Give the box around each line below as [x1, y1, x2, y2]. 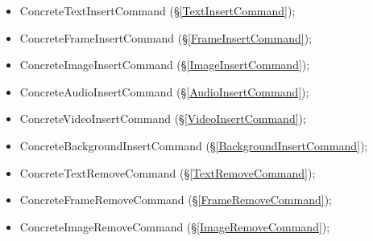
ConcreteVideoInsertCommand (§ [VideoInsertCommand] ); [19, 110, 306, 127]
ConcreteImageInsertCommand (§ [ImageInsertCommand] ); [19, 56, 310, 73]
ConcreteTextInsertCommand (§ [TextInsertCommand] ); [19, 2, 296, 18]
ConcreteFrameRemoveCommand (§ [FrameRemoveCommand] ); [19, 191, 332, 208]
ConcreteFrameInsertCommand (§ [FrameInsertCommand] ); [19, 29, 312, 46]
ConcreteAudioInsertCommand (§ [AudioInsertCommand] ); [19, 83, 309, 100]
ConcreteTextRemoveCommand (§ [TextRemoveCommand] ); [19, 164, 316, 181]
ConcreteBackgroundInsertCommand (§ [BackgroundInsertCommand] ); [19, 137, 368, 153]
